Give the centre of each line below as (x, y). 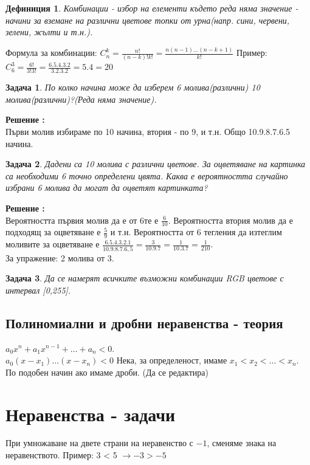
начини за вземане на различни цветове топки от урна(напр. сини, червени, (148, 20)
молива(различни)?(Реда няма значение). (81, 99)
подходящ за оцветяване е (53, 232)
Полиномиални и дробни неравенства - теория (144, 322)
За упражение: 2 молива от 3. (60, 257)
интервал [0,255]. (38, 290)
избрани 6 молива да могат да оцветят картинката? (107, 188)
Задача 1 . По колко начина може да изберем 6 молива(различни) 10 (133, 87)
